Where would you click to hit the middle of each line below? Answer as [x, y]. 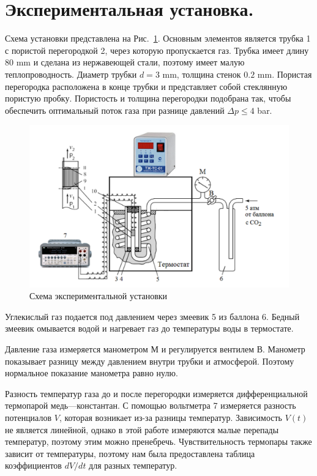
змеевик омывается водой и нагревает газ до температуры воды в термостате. [149, 328]
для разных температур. [133, 465]
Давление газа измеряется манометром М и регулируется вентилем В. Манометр [155, 349]
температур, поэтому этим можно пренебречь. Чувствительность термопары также [158, 441]
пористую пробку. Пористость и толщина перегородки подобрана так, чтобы [148, 98]
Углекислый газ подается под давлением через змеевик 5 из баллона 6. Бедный [152, 316]
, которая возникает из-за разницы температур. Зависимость [171, 418]
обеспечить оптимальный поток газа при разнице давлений [115, 110]
